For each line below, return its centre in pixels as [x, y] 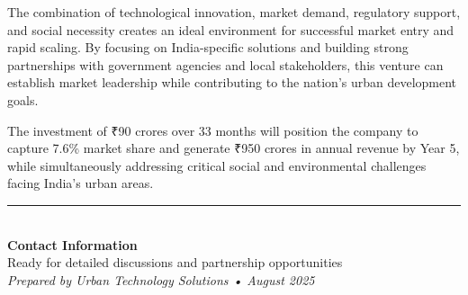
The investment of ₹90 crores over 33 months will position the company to [213, 130]
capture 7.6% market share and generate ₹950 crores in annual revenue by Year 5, [234, 148]
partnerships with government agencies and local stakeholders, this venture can [225, 64]
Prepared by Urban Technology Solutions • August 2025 [161, 279]
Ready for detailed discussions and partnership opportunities [175, 262]
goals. [23, 99]
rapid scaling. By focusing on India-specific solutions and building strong [208, 47]
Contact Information [72, 244]
